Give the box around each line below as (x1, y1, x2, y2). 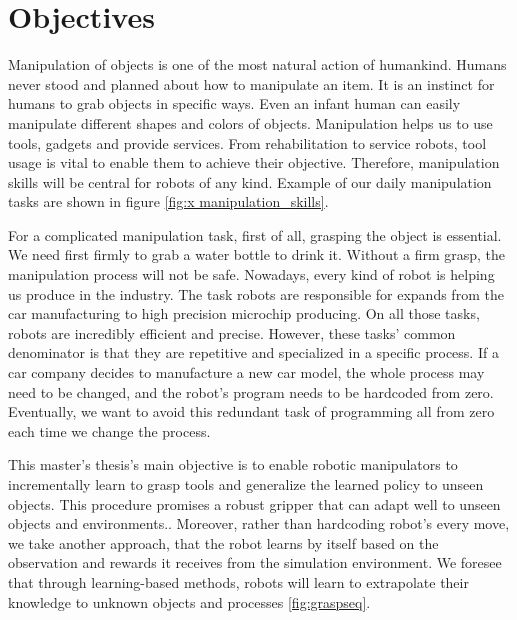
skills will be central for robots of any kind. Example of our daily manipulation (8, 171, 492, 192)
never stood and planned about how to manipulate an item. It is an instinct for (8, 73, 495, 94)
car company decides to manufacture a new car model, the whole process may (8, 362, 485, 383)
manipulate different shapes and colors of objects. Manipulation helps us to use (8, 112, 493, 133)
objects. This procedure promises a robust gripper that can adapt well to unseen (8, 493, 501, 514)
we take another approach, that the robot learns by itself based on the (8, 532, 439, 553)
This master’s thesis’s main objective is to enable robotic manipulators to (8, 454, 458, 475)
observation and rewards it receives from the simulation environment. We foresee (8, 552, 502, 573)
